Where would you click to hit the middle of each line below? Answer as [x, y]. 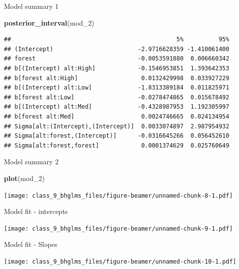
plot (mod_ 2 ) [24, 178]
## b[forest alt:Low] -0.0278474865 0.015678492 [117, 97]
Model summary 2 [31, 162]
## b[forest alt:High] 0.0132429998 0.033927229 [117, 78]
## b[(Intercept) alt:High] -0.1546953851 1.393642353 [117, 68]
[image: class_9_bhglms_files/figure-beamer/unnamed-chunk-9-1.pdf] [119, 228]
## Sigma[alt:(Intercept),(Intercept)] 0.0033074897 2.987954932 [117, 126]
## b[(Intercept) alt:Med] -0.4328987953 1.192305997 [117, 107]
